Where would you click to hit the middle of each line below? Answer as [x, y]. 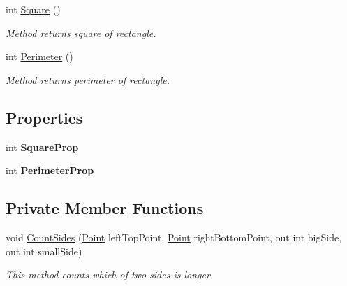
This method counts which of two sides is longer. [110, 274]
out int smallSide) [44, 251]
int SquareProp [42, 146]
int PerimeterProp [50, 170]
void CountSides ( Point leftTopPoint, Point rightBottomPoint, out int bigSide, [174, 237]
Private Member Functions [105, 208]
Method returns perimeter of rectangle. [88, 79]
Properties [44, 117]
